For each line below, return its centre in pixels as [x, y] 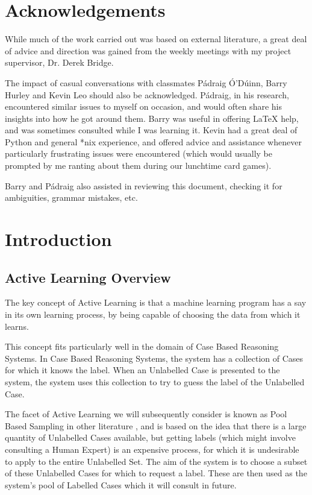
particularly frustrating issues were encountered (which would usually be [139, 153]
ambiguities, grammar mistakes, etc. [71, 197]
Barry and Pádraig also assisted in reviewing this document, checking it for [144, 185]
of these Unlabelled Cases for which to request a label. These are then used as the [156, 473]
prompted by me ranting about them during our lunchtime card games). [138, 166]
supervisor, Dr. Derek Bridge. [59, 62]
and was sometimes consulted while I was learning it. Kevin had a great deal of [151, 130]
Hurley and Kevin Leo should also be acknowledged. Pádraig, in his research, [147, 94]
